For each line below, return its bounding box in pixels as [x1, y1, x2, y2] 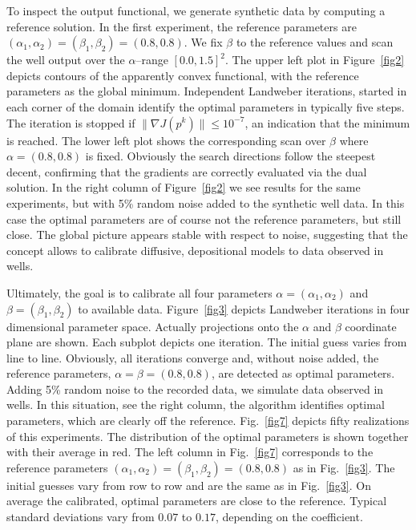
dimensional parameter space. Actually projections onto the [6, 318, 299, 334]
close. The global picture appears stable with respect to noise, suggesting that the [6, 226, 408, 243]
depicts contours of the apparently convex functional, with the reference [6, 67, 359, 83]
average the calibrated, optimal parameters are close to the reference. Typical [6, 492, 387, 509]
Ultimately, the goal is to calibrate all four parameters [6, 284, 273, 301]
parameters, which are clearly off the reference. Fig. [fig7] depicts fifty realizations [6, 412, 410, 429]
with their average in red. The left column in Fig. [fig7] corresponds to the [6, 443, 374, 460]
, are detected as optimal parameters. [211, 365, 395, 382]
